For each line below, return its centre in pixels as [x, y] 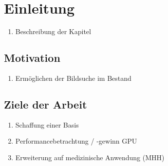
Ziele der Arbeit [46, 104]
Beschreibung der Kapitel [53, 31]
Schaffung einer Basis [47, 124]
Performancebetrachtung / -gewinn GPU [76, 141]
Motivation [32, 58]
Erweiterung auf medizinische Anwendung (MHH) [90, 157]
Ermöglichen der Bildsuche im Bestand [73, 78]
